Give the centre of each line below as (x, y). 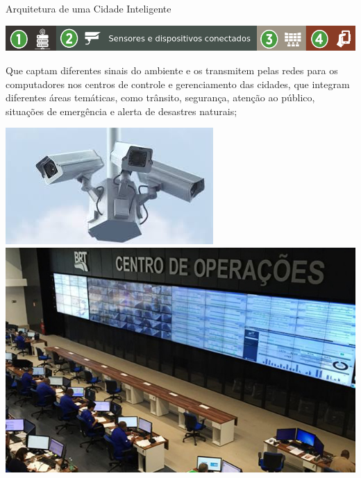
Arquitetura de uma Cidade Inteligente (89, 8)
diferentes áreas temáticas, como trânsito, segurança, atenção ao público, (160, 97)
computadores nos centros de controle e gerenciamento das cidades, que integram (178, 84)
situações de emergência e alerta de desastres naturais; (121, 111)
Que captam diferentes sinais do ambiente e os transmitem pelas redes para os (172, 70)
